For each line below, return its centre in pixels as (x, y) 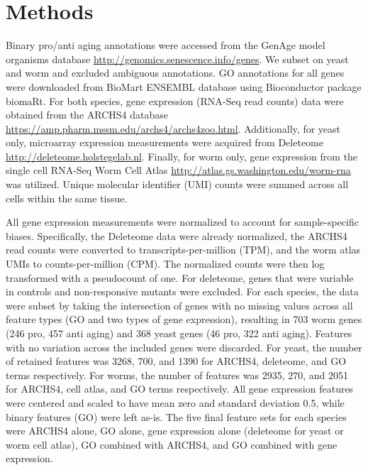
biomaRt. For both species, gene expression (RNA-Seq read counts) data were (175, 100)
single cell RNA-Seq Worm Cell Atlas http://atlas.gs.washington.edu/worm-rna (178, 170)
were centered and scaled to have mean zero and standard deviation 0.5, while (175, 402)
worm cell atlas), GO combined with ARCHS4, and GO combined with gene (172, 444)
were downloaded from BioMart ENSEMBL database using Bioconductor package (184, 86)
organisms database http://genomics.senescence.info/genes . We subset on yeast (177, 59)
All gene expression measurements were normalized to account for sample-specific (182, 222)
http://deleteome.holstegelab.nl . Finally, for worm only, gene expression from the (182, 156)
